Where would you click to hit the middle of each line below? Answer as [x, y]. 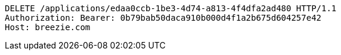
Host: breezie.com [48, 27]
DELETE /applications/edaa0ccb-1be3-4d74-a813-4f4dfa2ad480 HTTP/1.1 [171, 8]
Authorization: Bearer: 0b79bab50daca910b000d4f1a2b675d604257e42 [163, 18]
